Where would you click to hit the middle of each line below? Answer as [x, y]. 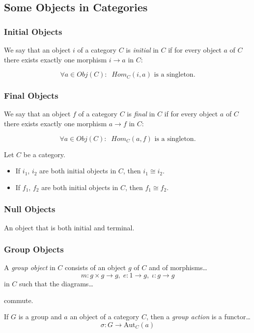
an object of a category [105, 317]
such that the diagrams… [56, 283]
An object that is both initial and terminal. [69, 227]
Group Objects [34, 249]
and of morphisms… [178, 267]
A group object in [30, 267]
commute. [19, 300]
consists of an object [96, 267]
